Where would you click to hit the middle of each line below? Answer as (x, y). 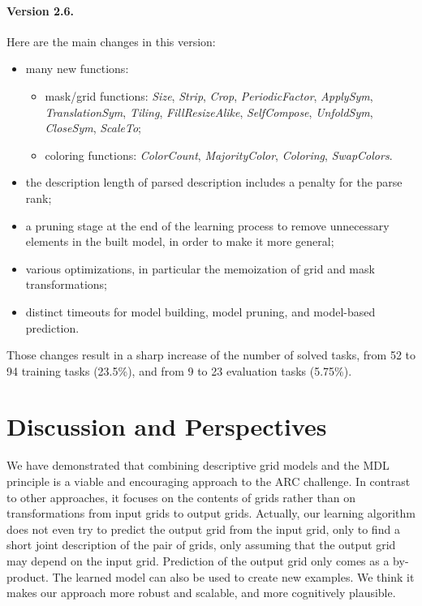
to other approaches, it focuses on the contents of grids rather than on (181, 497)
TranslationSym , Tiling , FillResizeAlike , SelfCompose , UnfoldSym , (209, 112)
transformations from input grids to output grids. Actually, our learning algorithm (211, 513)
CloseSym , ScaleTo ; (93, 128)
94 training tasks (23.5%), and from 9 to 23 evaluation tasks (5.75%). (179, 370)
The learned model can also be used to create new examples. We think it (233, 576)
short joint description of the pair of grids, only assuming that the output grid (201, 545)
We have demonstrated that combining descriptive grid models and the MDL (198, 465)
